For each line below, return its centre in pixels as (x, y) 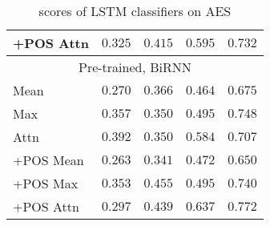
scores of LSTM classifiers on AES (135, 11)
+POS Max (46, 183)
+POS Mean (48, 160)
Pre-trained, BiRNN (135, 67)
